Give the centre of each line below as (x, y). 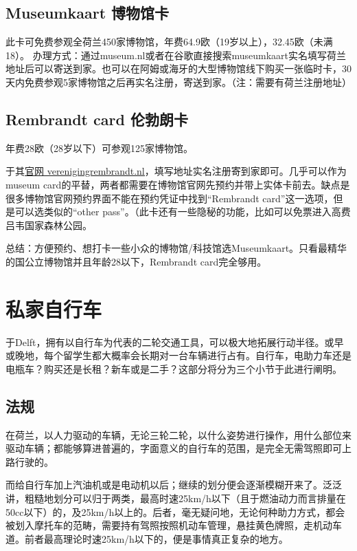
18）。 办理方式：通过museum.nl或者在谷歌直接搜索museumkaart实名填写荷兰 (176, 55)
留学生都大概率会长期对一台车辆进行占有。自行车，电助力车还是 (207, 355)
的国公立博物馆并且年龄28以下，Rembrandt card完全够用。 (136, 261)
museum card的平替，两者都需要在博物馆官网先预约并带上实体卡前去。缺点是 (178, 184)
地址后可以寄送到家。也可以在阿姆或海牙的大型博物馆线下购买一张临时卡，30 (178, 68)
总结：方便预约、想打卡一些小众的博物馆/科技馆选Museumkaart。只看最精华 (176, 248)
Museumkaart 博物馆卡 (88, 13)
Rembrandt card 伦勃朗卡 (97, 119)
